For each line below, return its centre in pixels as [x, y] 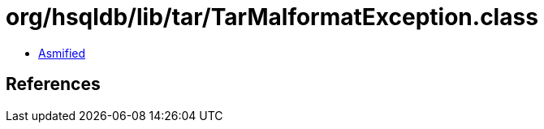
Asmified [62, 53]
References [53, 84]
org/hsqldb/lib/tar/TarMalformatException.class [272, 17]
